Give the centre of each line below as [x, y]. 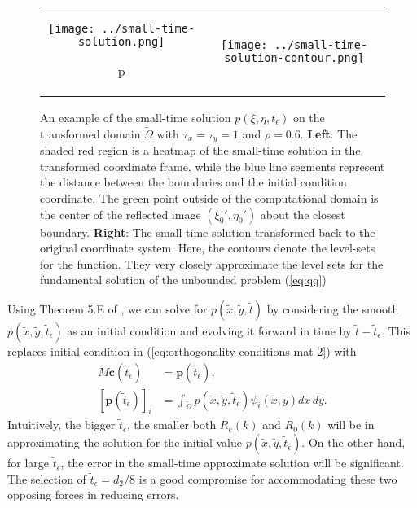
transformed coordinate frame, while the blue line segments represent [213, 166]
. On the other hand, [353, 442]
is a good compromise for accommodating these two [268, 478]
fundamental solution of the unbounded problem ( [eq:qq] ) [183, 280]
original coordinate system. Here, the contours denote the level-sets [208, 248]
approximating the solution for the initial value [125, 442]
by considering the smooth [333, 309]
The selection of [47, 478]
